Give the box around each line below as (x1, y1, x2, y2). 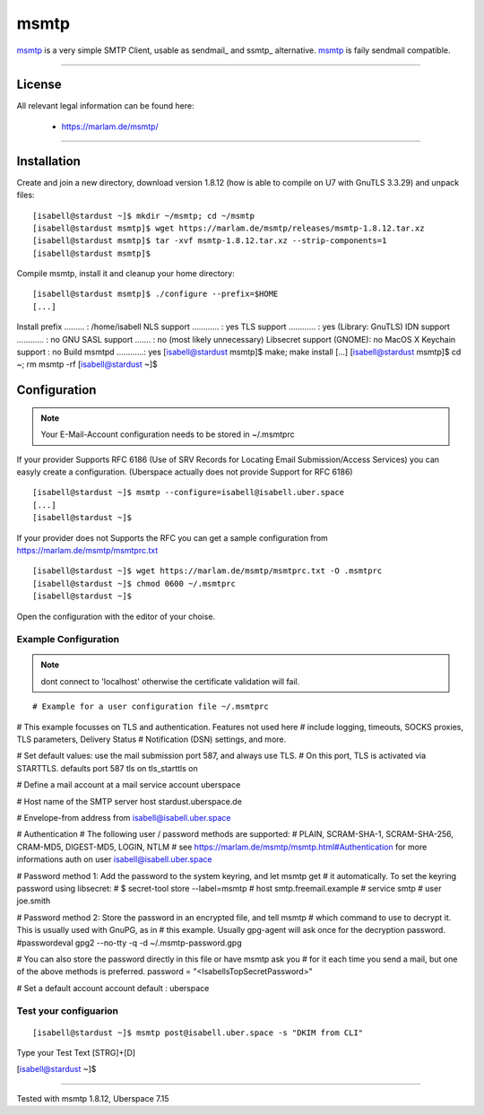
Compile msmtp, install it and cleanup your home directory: (16, 268, 235, 279)
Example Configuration (16, 633, 120, 646)
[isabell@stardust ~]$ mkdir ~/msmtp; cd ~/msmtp (32, 211, 255, 221)
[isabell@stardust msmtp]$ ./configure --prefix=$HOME (32, 289, 279, 300)
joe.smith (16, 895, 51, 906)
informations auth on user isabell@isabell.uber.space (16, 854, 212, 865)
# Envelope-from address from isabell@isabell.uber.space (16, 813, 231, 823)
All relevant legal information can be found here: (16, 100, 194, 111)
